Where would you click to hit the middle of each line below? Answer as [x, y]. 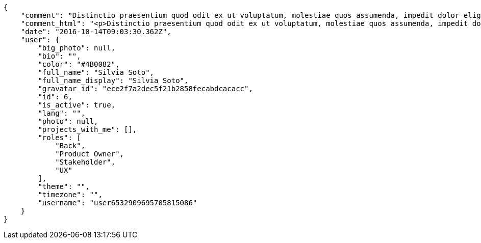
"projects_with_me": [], [87, 129]
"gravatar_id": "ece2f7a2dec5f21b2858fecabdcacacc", [145, 89]
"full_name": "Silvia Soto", [96, 72]
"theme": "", [64, 186]
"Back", [70, 146]
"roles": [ [59, 138]
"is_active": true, [77, 105]
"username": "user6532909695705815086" [118, 203]
